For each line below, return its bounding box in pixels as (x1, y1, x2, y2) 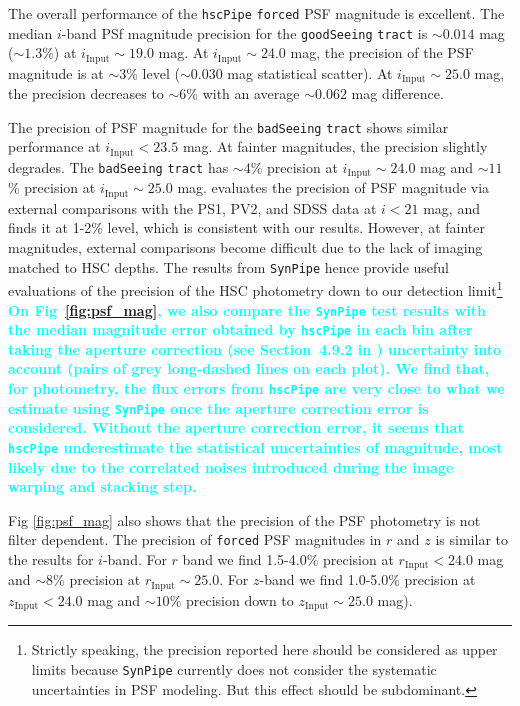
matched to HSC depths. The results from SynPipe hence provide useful (8, 256, 449, 277)
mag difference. (351, 83, 444, 104)
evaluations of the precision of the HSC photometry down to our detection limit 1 (8, 277, 503, 300)
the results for (8, 549, 94, 570)
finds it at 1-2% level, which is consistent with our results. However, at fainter (8, 217, 485, 238)
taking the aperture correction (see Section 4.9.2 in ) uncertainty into (8, 338, 502, 359)
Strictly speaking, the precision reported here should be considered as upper (31, 639, 498, 660)
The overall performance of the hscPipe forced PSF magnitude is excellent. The (8, 3, 505, 23)
